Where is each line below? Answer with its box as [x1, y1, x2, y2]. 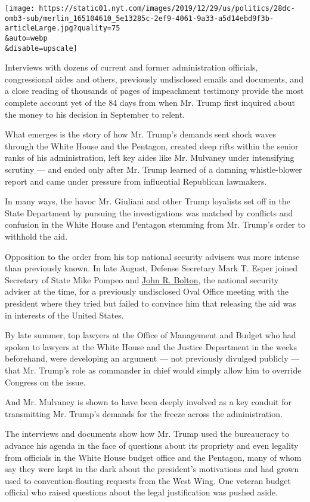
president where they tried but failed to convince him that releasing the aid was [5, 296, 296, 309]
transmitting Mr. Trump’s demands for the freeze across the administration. [5, 407, 283, 420]
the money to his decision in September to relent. [5, 108, 185, 120]
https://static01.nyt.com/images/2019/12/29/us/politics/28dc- [39, 4, 295, 13]
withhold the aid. [5, 230, 68, 242]
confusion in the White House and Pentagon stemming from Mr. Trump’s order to [5, 218, 305, 231]
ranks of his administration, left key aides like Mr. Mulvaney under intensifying [5, 151, 294, 164]
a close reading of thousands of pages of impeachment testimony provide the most [5, 84, 304, 97]
